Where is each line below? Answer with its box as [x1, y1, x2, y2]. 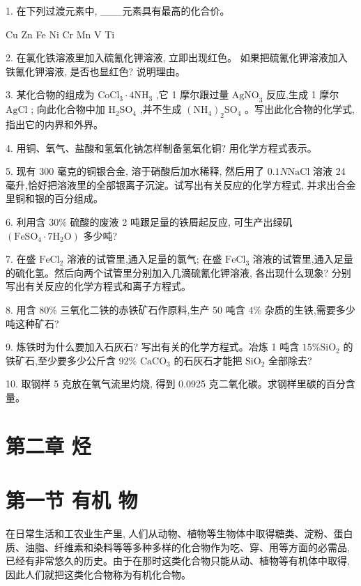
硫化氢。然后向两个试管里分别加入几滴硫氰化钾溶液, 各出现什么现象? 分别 [15, 265, 351, 279]
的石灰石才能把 [174, 353, 243, 367]
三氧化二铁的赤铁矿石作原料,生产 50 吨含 [60, 302, 245, 316]
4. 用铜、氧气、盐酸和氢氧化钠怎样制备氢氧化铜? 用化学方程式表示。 [6, 140, 317, 155]
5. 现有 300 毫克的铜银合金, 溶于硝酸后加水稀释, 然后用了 [6, 164, 264, 178]
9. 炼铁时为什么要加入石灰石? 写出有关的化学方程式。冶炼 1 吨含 [6, 339, 300, 354]
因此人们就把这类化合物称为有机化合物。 [6, 566, 191, 581]
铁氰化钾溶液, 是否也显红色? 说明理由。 [6, 63, 185, 78]
